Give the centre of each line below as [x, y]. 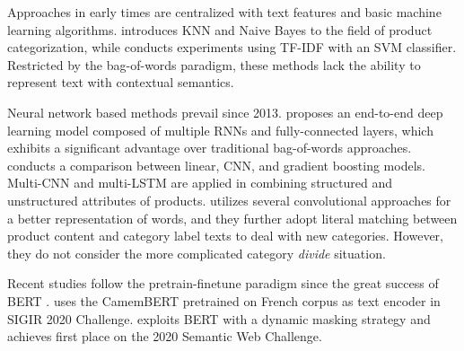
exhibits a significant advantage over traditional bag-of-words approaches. [210, 148]
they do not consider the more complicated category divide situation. [197, 253]
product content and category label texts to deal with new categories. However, [225, 236]
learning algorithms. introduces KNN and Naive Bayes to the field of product [220, 29]
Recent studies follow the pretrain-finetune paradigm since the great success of [223, 283]
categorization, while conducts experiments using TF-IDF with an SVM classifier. [232, 47]
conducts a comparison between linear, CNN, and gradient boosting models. [216, 165]
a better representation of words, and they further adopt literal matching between [232, 218]
